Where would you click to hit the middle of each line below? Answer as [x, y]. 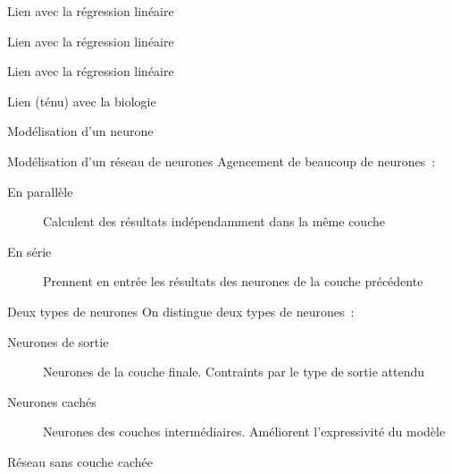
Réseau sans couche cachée [80, 461]
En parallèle [40, 191]
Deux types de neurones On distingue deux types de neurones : [181, 311]
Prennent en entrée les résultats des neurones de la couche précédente [233, 281]
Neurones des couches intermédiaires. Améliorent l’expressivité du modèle [244, 432]
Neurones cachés [52, 401]
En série [29, 251]
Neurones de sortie [58, 341]
